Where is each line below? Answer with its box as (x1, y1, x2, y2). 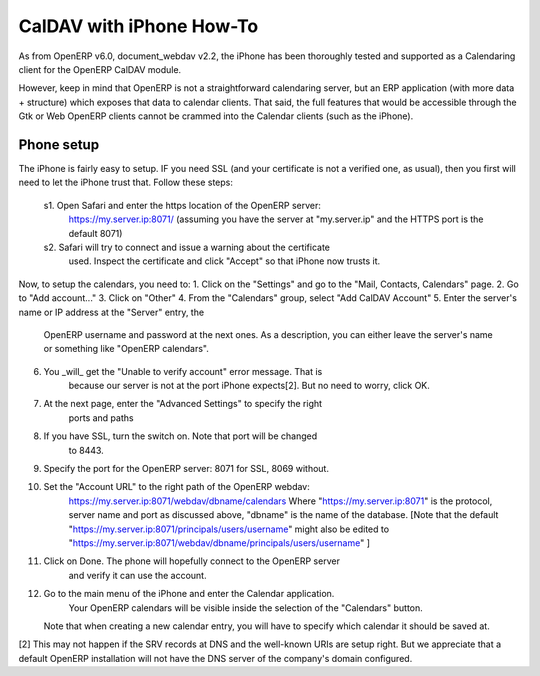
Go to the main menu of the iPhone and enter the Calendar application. (43, 588, 335, 600)
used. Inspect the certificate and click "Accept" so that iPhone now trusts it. (68, 255, 381, 267)
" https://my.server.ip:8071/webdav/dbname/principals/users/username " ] (68, 537, 370, 549)
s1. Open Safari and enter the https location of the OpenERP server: (43, 199, 322, 211)
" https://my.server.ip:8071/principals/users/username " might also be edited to (68, 523, 390, 535)
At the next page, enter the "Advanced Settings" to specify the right (43, 398, 323, 410)
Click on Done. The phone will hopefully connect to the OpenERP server (43, 555, 340, 567)
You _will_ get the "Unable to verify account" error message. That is (43, 365, 323, 377)
